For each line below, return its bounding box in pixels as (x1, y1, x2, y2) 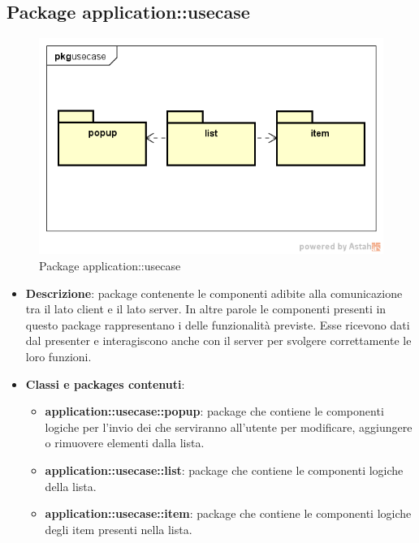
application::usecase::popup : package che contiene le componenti (45, 403, 384, 420)
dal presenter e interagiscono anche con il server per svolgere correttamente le (25, 332, 412, 349)
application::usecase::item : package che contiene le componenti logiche (45, 505, 412, 522)
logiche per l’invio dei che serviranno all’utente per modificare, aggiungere (45, 418, 413, 435)
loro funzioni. (25, 348, 92, 364)
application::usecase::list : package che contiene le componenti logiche (45, 461, 404, 478)
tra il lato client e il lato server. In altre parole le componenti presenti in (25, 300, 387, 317)
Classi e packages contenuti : (25, 375, 185, 392)
